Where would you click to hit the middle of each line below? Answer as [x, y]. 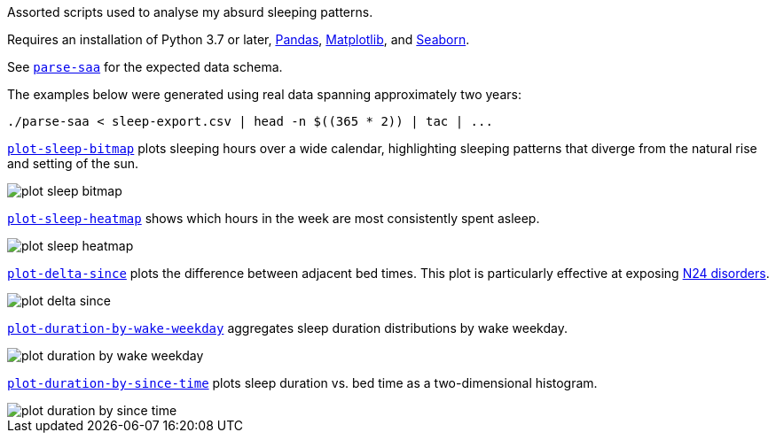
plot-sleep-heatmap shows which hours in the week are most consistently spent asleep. [274, 218]
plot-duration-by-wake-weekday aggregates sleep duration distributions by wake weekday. [288, 328]
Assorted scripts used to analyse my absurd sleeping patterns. [190, 12]
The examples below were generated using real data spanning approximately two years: [264, 94]
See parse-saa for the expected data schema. [145, 67]
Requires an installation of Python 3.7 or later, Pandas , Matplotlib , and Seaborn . [239, 39]
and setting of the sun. [73, 163]
